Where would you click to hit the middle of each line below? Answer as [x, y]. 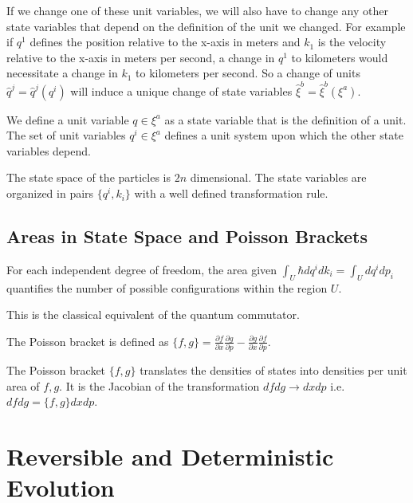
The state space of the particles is [89, 177]
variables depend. [49, 150]
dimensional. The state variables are [278, 177]
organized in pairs [50, 193]
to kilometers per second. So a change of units [248, 73]
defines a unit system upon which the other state [284, 135]
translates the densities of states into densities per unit [273, 370]
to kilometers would [340, 57]
